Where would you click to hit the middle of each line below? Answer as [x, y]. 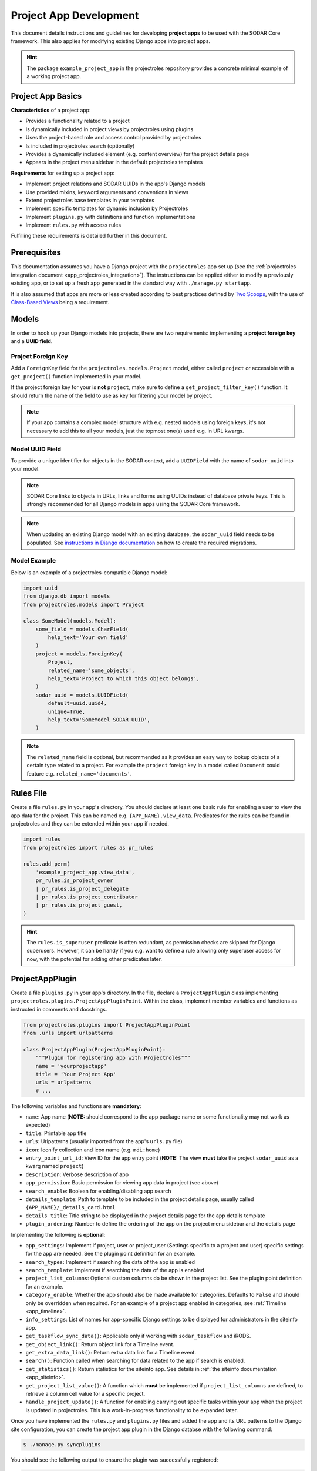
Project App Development [75, 15]
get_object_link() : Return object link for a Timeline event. [100, 1344]
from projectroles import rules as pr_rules [88, 848]
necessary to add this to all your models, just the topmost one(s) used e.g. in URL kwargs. [135, 431]
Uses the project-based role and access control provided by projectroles [114, 138]
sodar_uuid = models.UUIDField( [82, 695]
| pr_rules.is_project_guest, [79, 905]
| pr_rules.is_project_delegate [82, 889]
